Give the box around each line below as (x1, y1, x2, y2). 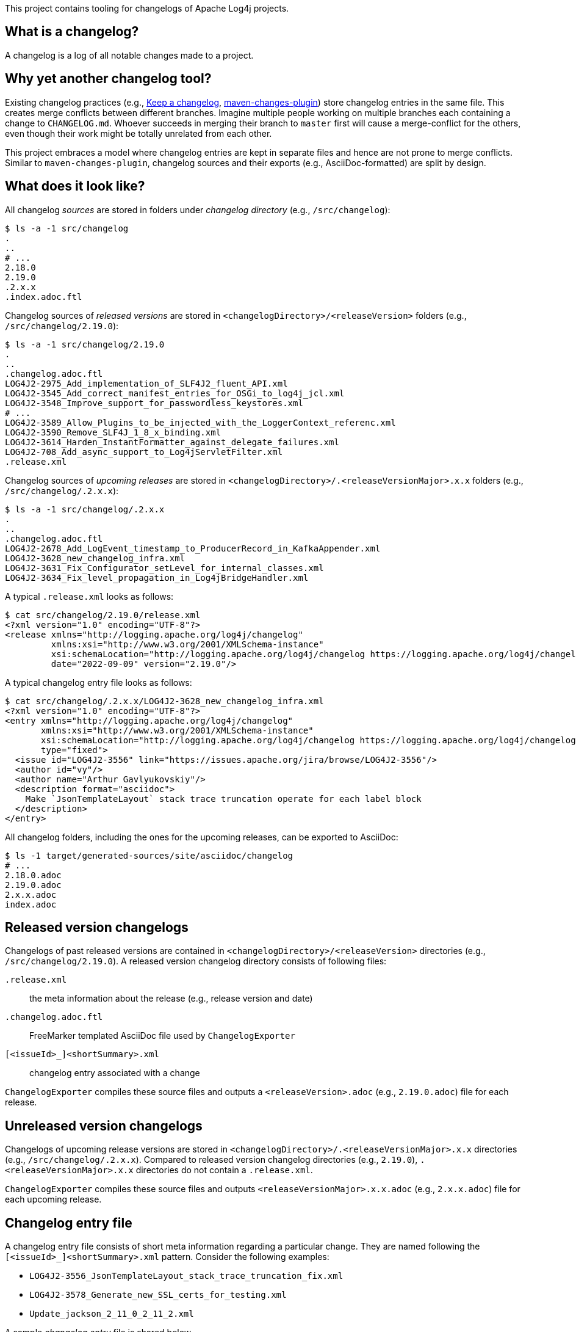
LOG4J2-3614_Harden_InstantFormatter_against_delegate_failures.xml (5, 437, 339, 447)
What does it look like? (5, 178, 145, 194)
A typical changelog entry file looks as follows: (5, 677, 192, 688)
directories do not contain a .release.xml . (135, 1165, 313, 1176)
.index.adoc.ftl (5, 291, 82, 302)
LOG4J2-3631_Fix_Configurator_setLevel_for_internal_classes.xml (5, 562, 324, 573)
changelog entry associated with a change (29, 1068, 200, 1079)
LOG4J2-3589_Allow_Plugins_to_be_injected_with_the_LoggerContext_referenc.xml (5, 417, 396, 428)
